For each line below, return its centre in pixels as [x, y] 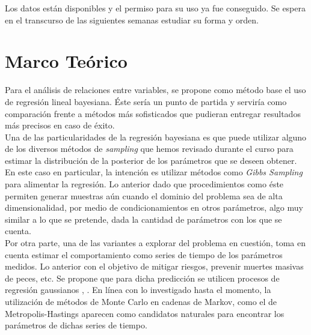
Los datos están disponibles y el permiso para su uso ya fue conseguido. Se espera [155, 8]
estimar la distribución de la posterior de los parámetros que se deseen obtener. [151, 160]
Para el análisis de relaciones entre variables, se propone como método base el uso [155, 90]
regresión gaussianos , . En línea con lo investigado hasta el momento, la [138, 290]
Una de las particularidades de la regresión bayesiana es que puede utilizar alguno [156, 137]
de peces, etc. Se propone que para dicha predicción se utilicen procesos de [142, 278]
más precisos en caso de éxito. [60, 125]
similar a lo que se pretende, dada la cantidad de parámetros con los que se [143, 219]
